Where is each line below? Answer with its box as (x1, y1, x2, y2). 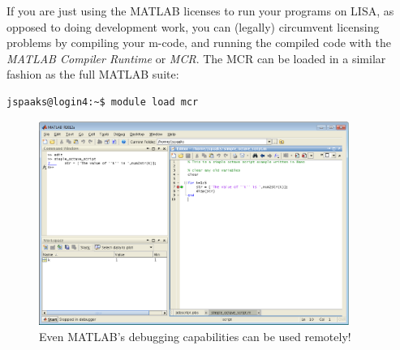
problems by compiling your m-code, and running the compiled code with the (6, 34, 391, 51)
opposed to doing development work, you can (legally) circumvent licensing (6, 18, 380, 35)
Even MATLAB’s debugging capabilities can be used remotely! (39, 327, 351, 344)
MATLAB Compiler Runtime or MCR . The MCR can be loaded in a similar (6, 49, 386, 66)
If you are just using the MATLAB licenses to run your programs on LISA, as (6, 2, 394, 19)
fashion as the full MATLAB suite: (6, 66, 179, 83)
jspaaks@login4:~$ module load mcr (6, 96, 199, 108)
